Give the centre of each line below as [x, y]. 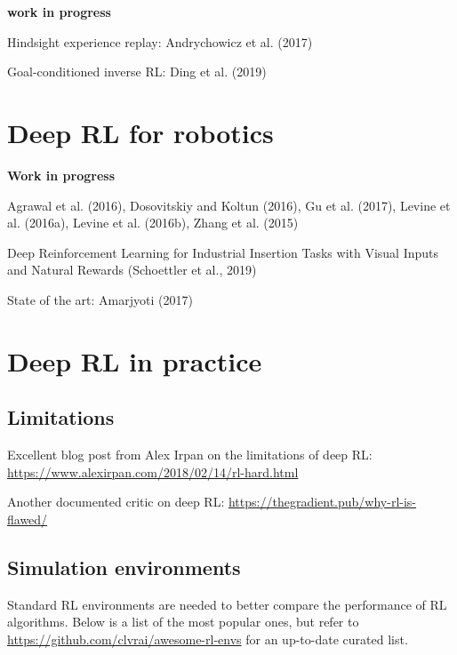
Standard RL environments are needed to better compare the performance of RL [227, 604]
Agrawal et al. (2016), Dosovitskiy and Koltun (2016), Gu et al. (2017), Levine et [229, 205]
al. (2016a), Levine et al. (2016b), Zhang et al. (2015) [153, 223]
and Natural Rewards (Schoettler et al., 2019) [132, 270]
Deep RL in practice [135, 360]
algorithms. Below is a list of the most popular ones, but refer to [183, 622]
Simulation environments [124, 567]
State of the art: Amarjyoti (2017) [100, 299]
